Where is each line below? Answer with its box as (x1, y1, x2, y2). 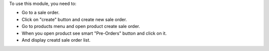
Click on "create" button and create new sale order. (21, 16, 127, 22)
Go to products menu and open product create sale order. (21, 24, 140, 29)
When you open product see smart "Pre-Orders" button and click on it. (21, 30, 167, 36)
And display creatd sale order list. (21, 37, 91, 43)
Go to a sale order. (21, 10, 60, 16)
